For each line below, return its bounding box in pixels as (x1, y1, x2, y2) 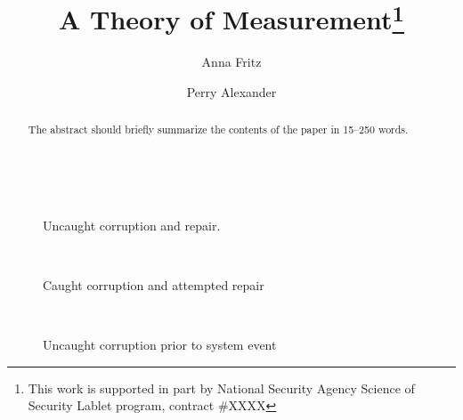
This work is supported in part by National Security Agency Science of (28, 378, 415, 397)
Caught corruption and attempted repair (43, 275, 264, 294)
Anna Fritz (201, 52, 262, 71)
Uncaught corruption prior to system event (43, 335, 277, 354)
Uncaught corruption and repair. (43, 215, 221, 234)
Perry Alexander (186, 83, 277, 101)
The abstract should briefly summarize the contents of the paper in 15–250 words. (28, 122, 409, 137)
